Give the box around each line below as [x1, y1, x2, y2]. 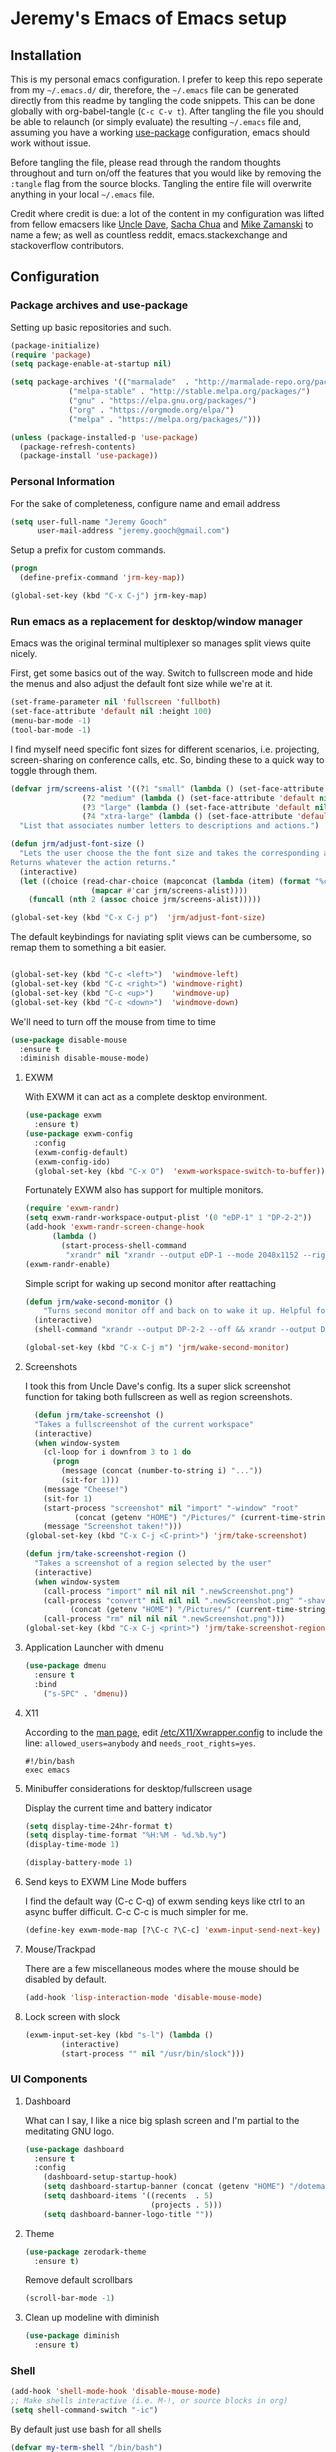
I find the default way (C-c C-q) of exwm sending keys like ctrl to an [24, 1895, 305, 1907]
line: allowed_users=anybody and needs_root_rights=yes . [24, 1737, 257, 1749]
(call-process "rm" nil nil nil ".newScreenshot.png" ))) [43, 1614, 286, 1624]
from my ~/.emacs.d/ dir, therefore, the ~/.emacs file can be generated [10, 84, 299, 96]
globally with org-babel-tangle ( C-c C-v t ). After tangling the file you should [10, 105, 324, 117]
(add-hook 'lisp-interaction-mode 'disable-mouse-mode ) [24, 1992, 263, 2002]
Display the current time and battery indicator [24, 1802, 213, 1814]
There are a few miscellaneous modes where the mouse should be [24, 1962, 300, 1974]
